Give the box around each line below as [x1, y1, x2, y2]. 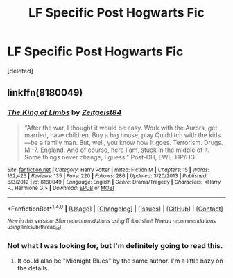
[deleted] [7, 67, 33, 75]
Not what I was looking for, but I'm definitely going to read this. [7, 241, 223, 250]
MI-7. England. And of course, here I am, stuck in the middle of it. [24, 146, 210, 154]
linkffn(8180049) [7, 87, 83, 98]
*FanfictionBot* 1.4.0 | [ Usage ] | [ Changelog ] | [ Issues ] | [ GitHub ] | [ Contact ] [7, 203, 223, 213]
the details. [17, 263, 50, 272]
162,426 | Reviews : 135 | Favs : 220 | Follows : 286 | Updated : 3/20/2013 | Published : [7, 172, 208, 180]
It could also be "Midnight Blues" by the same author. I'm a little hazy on [17, 257, 223, 265]
